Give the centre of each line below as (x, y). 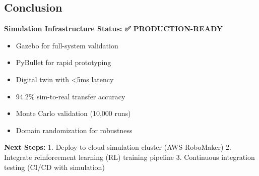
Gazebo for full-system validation (67, 45)
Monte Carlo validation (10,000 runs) (73, 113)
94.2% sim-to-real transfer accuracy (71, 96)
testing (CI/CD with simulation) (54, 167)
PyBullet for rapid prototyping (63, 62)
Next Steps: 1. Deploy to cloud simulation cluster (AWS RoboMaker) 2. (118, 147)
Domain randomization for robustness (74, 130)
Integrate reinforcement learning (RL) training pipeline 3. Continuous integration (129, 157)
